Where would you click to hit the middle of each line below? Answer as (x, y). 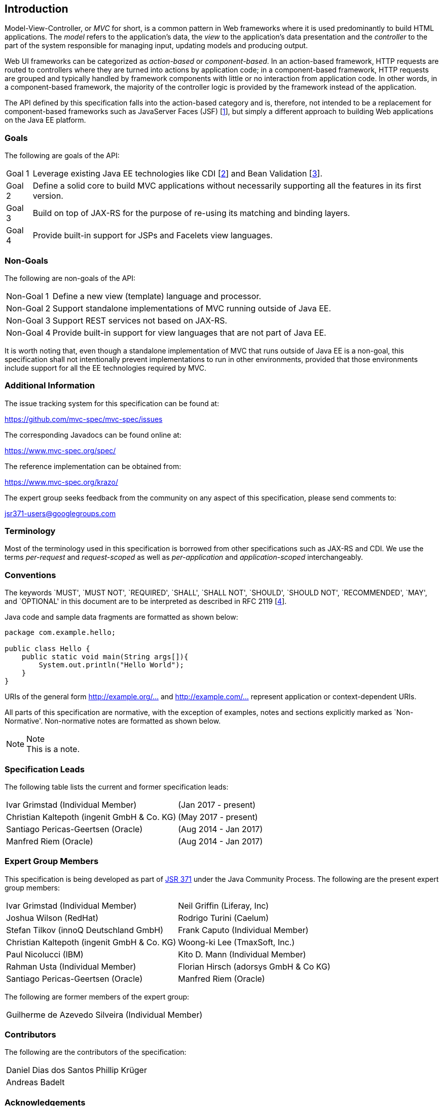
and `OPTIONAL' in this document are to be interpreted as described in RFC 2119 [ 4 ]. (146, 601)
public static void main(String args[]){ (105, 657)
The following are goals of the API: (62, 156)
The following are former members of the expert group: (97, 996)
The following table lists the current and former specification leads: (117, 787)
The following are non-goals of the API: (70, 278)
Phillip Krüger (121, 1070)
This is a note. (53, 749)
